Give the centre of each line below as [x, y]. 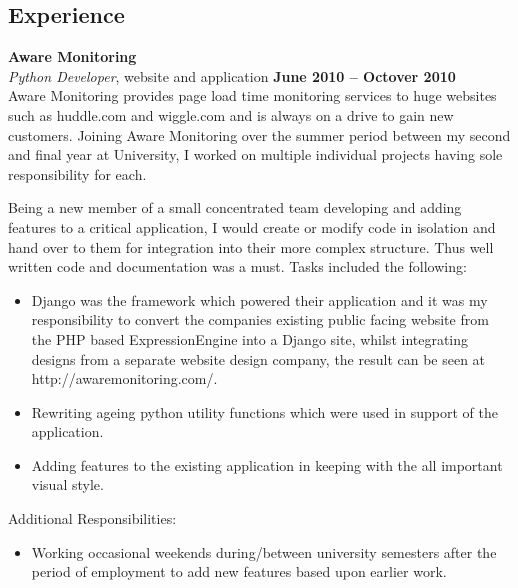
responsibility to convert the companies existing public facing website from [260, 319]
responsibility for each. [77, 173]
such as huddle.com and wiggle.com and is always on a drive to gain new [231, 114]
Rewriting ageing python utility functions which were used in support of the [264, 411]
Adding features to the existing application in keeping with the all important [267, 464]
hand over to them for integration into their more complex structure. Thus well [251, 246]
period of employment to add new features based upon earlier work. [239, 571]
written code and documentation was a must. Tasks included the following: [237, 266]
